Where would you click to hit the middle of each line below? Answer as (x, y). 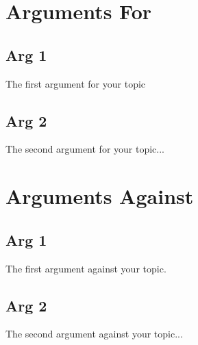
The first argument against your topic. (86, 268)
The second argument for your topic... (85, 149)
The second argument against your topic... (94, 334)
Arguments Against (100, 196)
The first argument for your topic (76, 83)
